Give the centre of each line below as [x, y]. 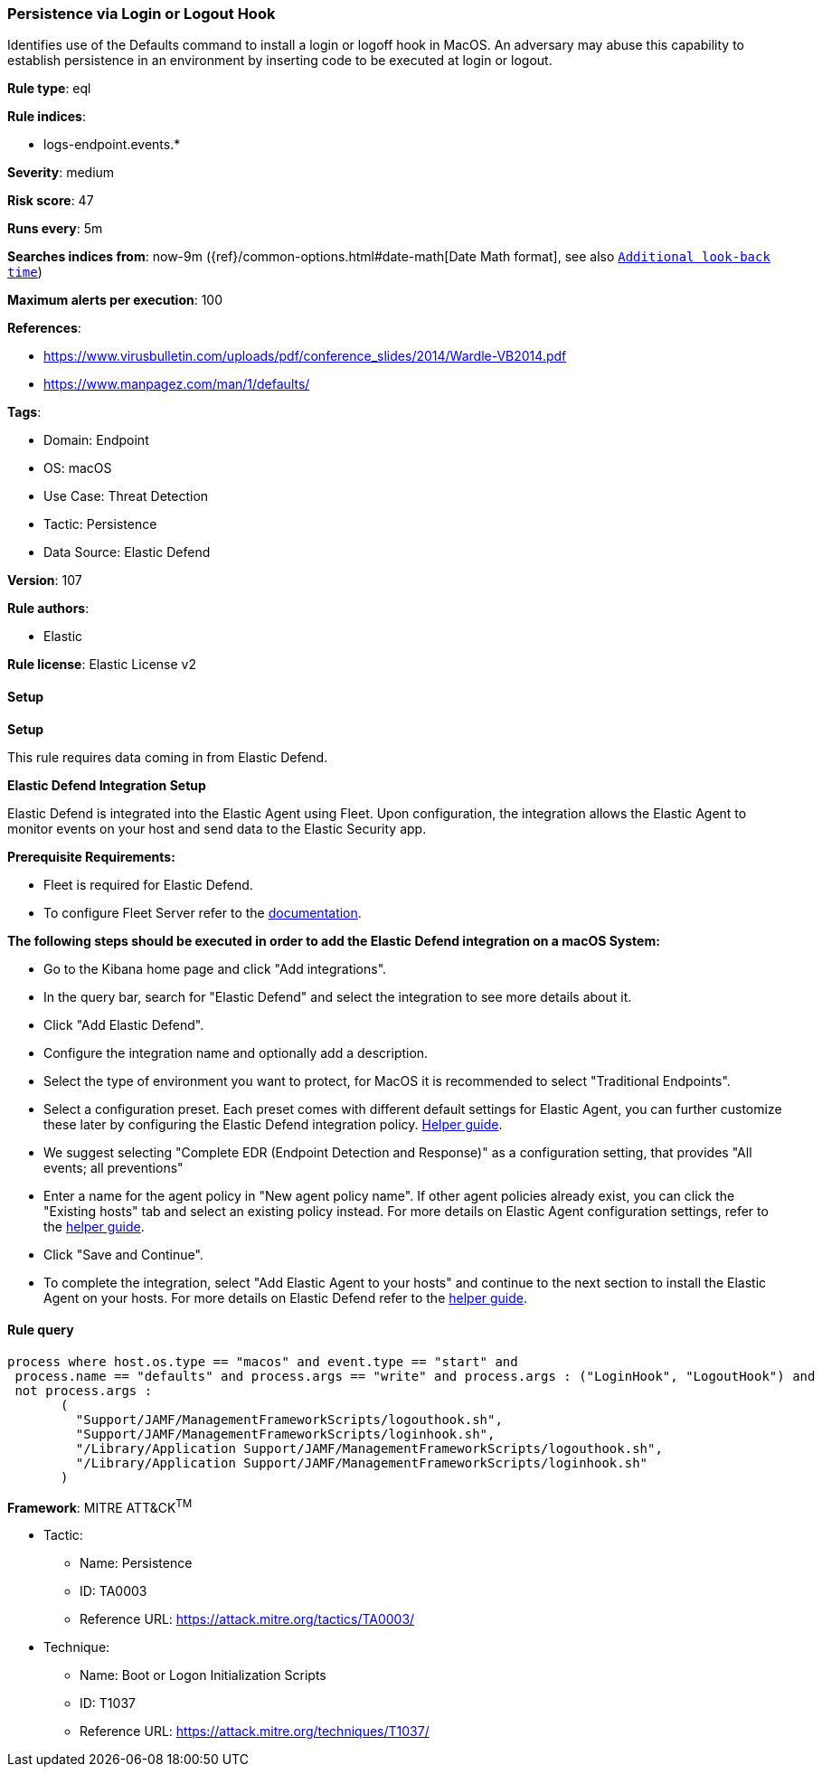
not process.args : [84, 1390]
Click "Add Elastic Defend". [124, 1024]
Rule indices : [47, 117]
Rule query [41, 1330]
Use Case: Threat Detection [126, 496]
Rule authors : [48, 609]
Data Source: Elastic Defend [127, 552]
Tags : [24, 412]
